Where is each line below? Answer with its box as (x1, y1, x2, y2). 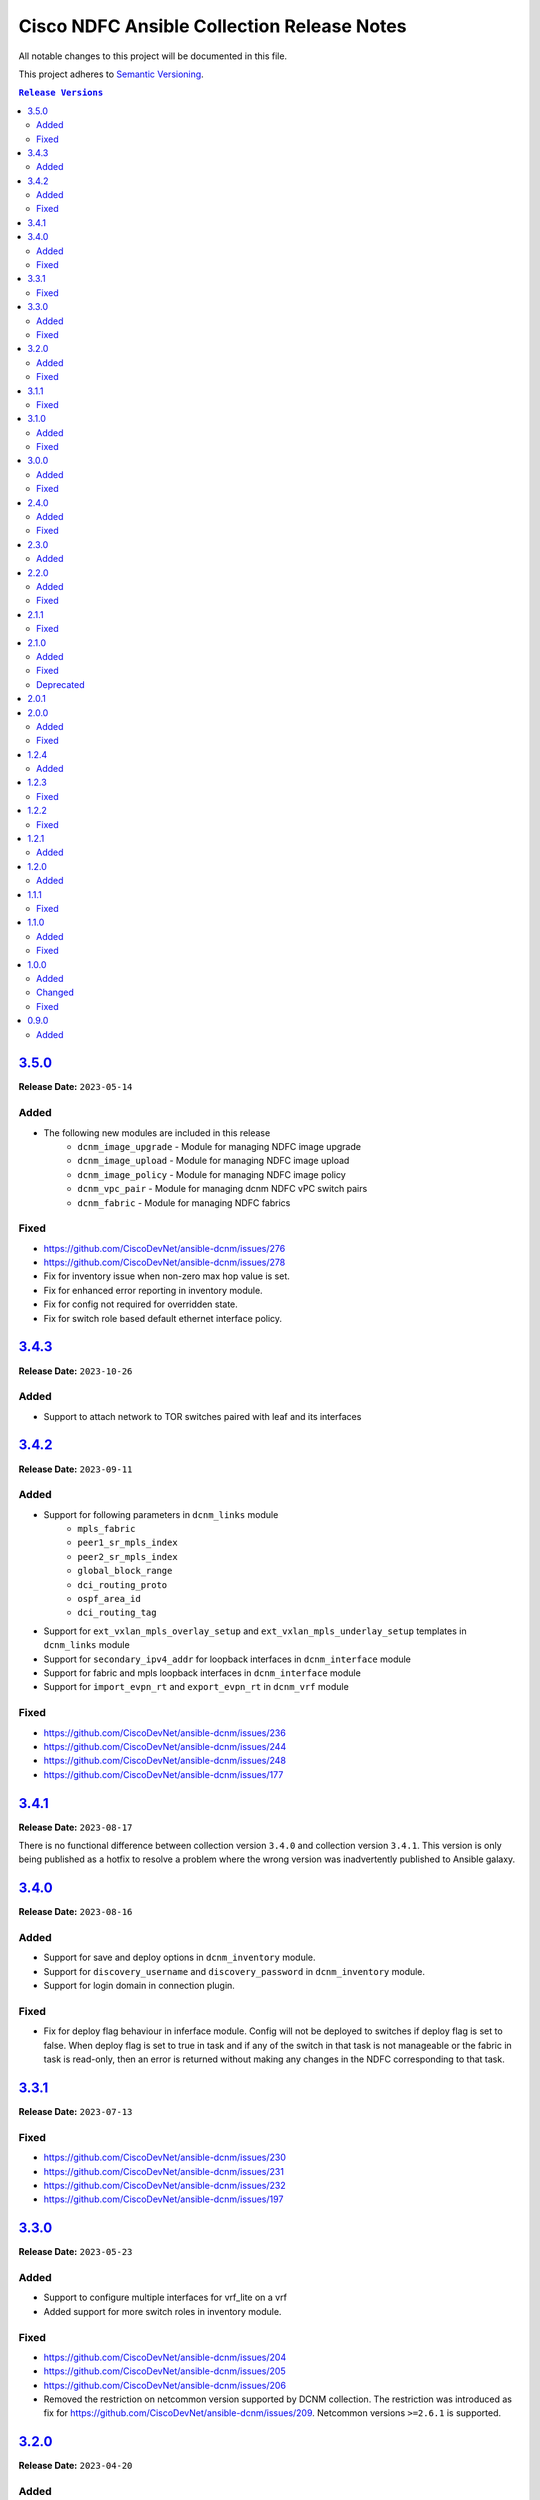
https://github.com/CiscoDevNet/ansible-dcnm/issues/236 (43, 1726, 287, 1739)
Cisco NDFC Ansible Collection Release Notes (18, 15, 407, 37)
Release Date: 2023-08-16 (18, 1906, 133, 1918)
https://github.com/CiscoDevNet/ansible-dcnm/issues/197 (43, 2193, 284, 2205)
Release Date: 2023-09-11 (18, 1463, 133, 1475)
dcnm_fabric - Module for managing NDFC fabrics (77, 1196, 291, 1209)
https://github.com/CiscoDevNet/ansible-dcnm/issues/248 (43, 1755, 287, 1767)
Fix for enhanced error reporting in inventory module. (43, 1284, 264, 1296)
